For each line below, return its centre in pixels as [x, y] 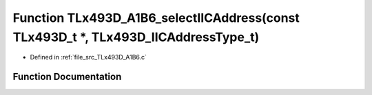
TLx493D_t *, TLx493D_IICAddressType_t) [136, 37]
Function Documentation [67, 77]
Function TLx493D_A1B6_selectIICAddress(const [156, 18]
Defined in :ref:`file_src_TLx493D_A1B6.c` [89, 57]
